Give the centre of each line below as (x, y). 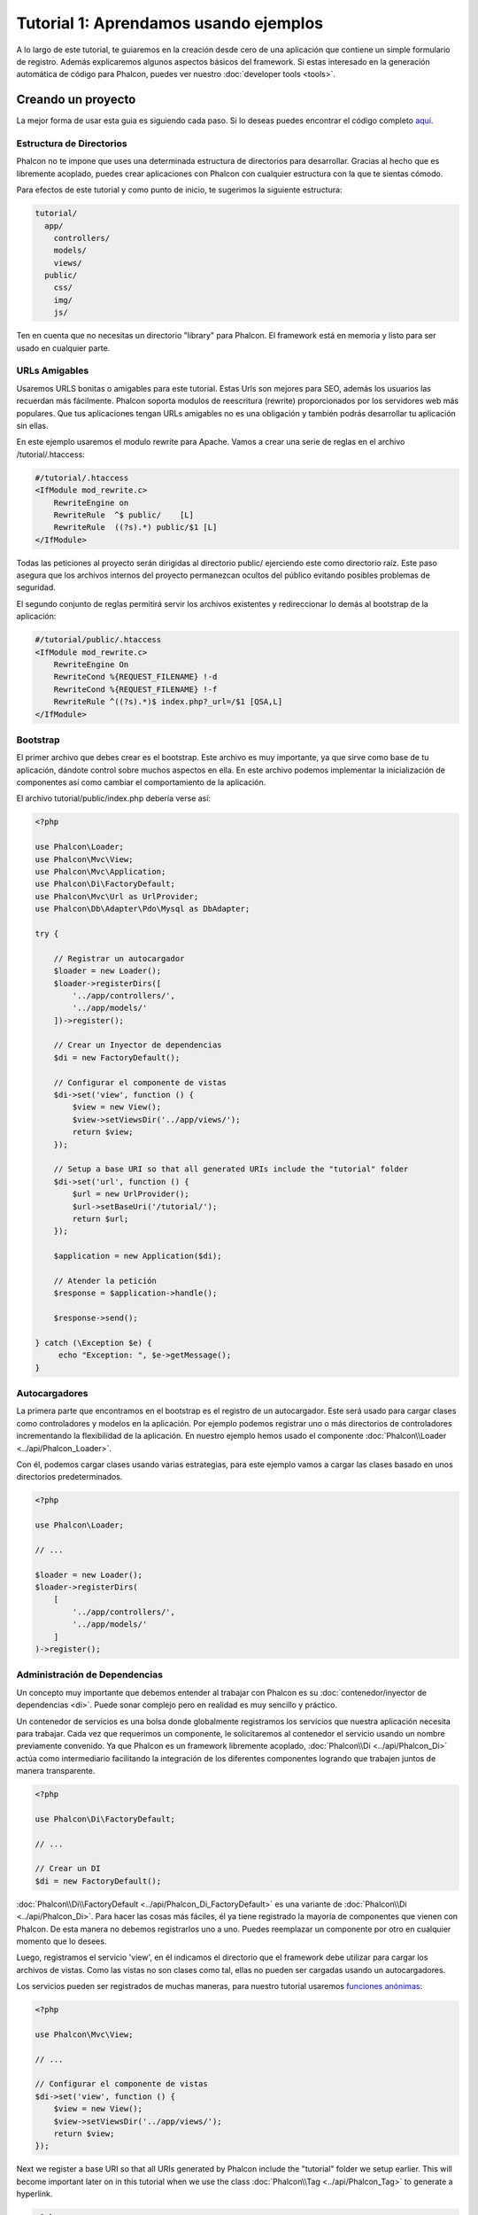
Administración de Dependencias (90, 1675)
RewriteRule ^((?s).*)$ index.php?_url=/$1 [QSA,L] (168, 702)
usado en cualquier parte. (63, 348)
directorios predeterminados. (69, 1477)
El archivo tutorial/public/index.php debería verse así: (114, 798)
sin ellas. (32, 425)
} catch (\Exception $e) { (93, 1343)
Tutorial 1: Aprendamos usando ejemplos (170, 23)
